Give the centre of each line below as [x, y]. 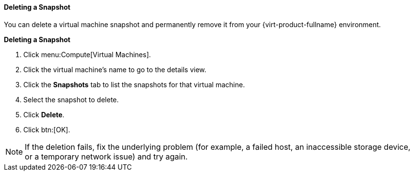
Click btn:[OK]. [47, 129]
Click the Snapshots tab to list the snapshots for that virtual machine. [134, 84]
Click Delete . [44, 114]
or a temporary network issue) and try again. [106, 156]
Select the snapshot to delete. [71, 99]
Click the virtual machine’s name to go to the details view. [115, 69]
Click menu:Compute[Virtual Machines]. [87, 54]
